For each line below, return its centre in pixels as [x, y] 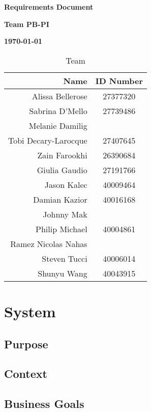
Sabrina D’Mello [58, 111]
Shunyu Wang [63, 273]
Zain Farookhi [62, 155]
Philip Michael [62, 229]
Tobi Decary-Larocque [48, 140]
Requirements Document [49, 7]
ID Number [119, 80]
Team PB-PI [27, 24]
